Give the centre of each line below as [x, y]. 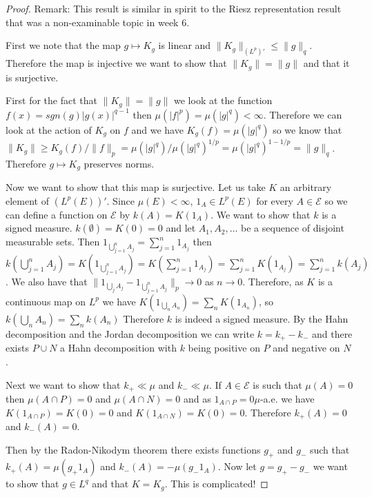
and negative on [306, 348]
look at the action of [49, 129]
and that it [326, 63]
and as [197, 398]
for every [275, 200]
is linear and [185, 45]
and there [332, 333]
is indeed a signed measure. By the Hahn [262, 318]
